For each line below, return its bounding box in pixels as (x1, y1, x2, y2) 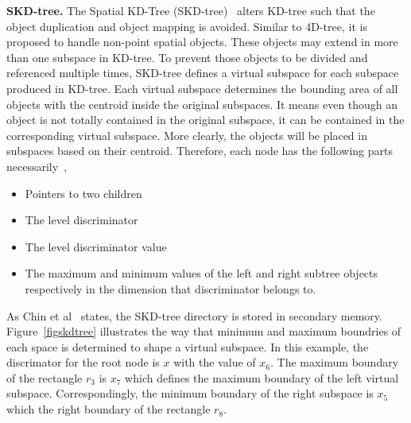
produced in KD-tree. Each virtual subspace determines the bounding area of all (6, 80, 398, 96)
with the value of (173, 354, 256, 371)
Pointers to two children (25, 184, 142, 201)
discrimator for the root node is (6, 354, 160, 371)
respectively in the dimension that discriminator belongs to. (25, 280, 316, 297)
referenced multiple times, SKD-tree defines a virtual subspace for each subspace (6, 64, 399, 81)
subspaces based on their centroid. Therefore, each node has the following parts (6, 142, 393, 159)
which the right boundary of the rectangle (6, 401, 211, 417)
